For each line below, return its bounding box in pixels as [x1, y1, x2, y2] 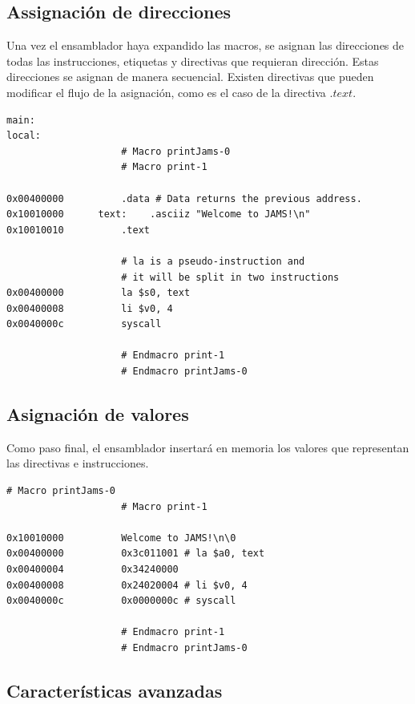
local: [6, 130, 41, 142]
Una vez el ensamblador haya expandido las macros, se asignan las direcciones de [6, 37, 405, 54]
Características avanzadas [6, 678, 223, 702]
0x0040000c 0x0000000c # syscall [6, 595, 236, 607]
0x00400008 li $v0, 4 [6, 302, 173, 314]
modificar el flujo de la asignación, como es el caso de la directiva [6, 83, 326, 100]
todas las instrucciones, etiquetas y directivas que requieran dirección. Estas [6, 52, 379, 69]
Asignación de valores [6, 402, 189, 427]
